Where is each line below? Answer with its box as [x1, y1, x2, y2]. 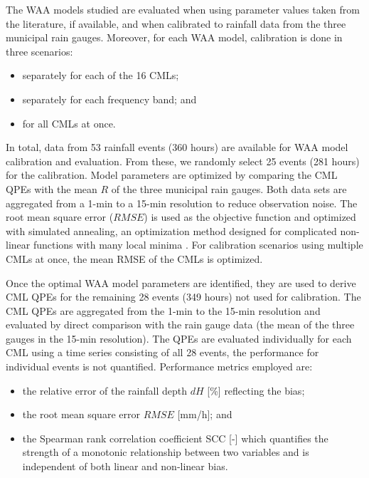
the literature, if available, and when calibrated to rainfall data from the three [6, 16, 346, 31]
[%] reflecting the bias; [207, 383, 305, 398]
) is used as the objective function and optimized [144, 209, 356, 224]
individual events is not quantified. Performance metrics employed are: [6, 359, 313, 374]
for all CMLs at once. [22, 115, 116, 130]
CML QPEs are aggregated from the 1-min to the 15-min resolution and [6, 303, 321, 318]
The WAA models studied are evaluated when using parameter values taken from [6, 2, 360, 16]
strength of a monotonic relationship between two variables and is [22, 445, 309, 459]
